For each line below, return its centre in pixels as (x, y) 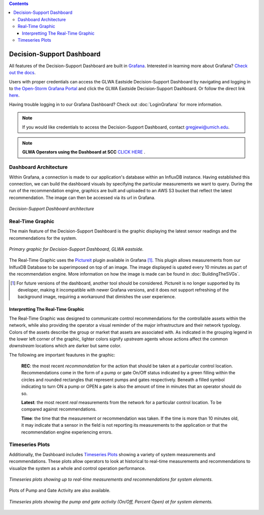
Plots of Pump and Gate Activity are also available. (60, 490)
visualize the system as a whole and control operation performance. (77, 468)
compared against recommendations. (59, 409)
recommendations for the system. (43, 238)
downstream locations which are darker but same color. (65, 346)
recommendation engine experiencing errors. (67, 432)
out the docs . (22, 73)
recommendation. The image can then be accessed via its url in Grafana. (82, 197)
